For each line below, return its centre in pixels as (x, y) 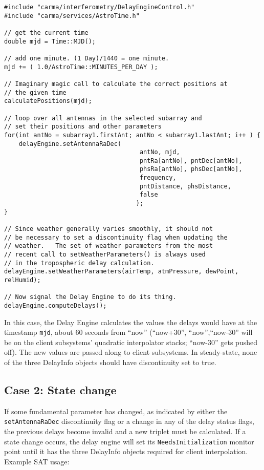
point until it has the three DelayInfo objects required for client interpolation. (126, 451)
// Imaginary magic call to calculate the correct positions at (116, 84)
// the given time (35, 92)
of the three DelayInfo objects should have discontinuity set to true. (110, 362)
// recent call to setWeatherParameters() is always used (105, 255)
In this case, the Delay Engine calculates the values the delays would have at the (131, 322)
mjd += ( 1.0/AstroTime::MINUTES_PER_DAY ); (81, 67)
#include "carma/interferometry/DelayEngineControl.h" (100, 7)
